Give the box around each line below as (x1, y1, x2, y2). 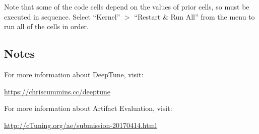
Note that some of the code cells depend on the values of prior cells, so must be (4, 2, 249, 12)
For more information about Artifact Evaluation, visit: (4, 103, 172, 113)
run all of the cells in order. (4, 21, 89, 32)
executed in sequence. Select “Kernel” (4, 11, 120, 22)
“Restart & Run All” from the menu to (134, 11, 255, 22)
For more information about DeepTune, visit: (4, 69, 144, 79)
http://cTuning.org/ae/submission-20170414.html (4, 119, 157, 130)
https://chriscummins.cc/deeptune (4, 86, 111, 96)
